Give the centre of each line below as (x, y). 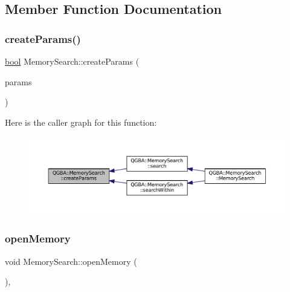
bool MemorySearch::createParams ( (72, 61)
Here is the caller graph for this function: (81, 122)
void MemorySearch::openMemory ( (71, 261)
